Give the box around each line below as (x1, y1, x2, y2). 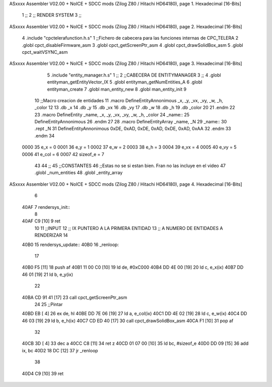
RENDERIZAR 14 (34, 232, 68, 239)
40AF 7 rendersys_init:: (22, 204, 71, 210)
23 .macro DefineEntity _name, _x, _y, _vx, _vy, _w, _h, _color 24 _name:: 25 (34, 111, 190, 118)
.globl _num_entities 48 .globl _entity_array (34, 170, 123, 176)
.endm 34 (34, 132, 55, 138)
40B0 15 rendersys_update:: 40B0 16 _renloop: (22, 242, 119, 248)
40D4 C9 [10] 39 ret (22, 370, 64, 376)
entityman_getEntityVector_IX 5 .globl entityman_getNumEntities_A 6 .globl (47, 79, 202, 85)
